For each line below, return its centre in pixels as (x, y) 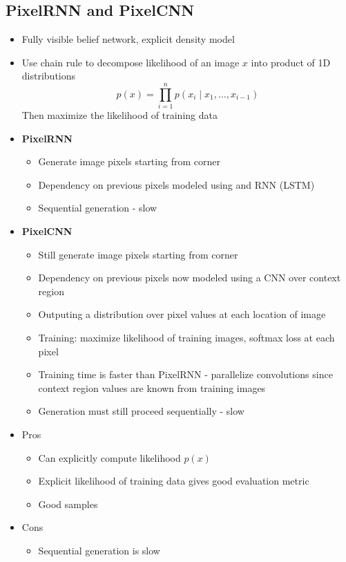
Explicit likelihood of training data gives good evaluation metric (174, 481)
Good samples (68, 504)
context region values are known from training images (152, 387)
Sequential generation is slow (99, 550)
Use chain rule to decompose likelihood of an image (131, 62)
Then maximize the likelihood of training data (119, 115)
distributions (49, 76)
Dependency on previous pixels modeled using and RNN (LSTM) (176, 184)
